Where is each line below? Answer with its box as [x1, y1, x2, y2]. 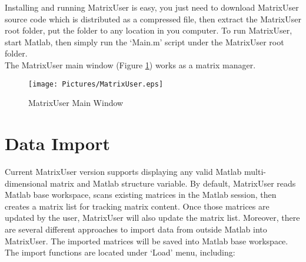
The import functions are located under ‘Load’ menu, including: [5, 246, 235, 258]
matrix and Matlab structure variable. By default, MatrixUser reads [50, 177, 296, 189]
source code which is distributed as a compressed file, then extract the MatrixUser [5, 12, 301, 25]
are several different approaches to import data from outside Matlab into [5, 223, 267, 235]
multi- [244, 165, 267, 177]
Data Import [5, 131, 110, 155]
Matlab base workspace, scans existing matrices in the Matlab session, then [5, 188, 277, 201]
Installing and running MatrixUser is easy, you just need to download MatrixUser [5, 1, 299, 13]
